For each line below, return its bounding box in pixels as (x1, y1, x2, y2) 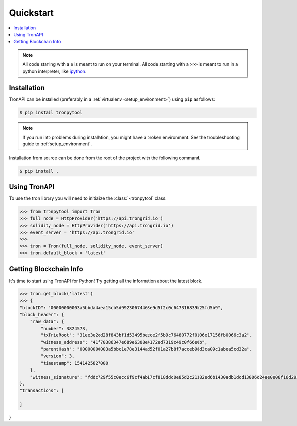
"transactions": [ (19, 388, 64, 393)
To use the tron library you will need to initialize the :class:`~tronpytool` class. (9, 195, 167, 201)
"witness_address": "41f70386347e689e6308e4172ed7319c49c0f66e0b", (40, 339, 208, 345)
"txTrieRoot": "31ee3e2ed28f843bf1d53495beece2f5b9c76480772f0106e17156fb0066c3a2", (40, 332, 252, 338)
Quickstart (9, 7, 54, 18)
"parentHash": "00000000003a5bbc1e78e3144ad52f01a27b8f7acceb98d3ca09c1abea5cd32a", (40, 346, 252, 352)
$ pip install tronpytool (19, 110, 83, 116)
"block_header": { (19, 312, 64, 318)
